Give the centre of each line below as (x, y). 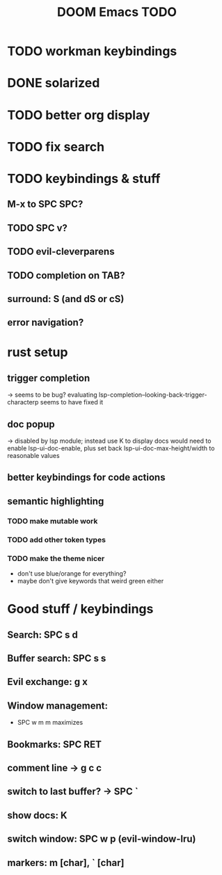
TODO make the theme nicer (56, 558)
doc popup (31, 424)
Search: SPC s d (42, 634)
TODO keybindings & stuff (84, 179)
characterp (23, 402)
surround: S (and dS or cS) (66, 299)
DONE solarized (54, 83)
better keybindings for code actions (86, 478)
